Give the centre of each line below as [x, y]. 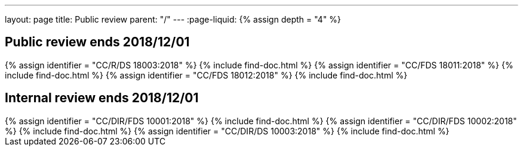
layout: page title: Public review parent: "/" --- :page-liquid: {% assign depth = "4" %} [173, 19]
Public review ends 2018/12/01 [97, 42]
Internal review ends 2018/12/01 [102, 98]
